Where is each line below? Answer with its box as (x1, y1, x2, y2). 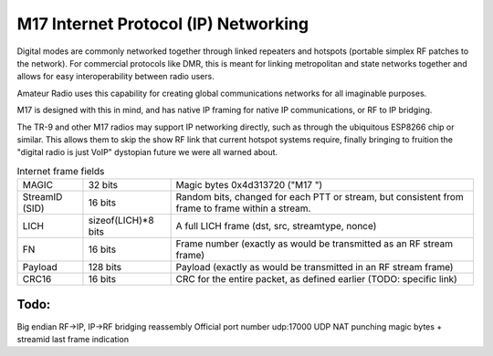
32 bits (88, 179, 119, 192)
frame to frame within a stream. (175, 202, 311, 215)
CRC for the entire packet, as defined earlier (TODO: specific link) (175, 273, 458, 286)
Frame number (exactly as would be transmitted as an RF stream (175, 237, 454, 250)
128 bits (88, 261, 122, 274)
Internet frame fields (16, 164, 105, 177)
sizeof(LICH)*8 (88, 215, 154, 227)
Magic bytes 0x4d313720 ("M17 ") (175, 179, 323, 192)
